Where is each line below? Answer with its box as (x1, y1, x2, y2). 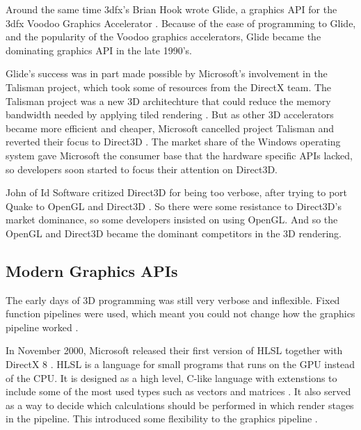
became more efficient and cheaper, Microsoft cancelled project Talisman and (6, 120, 334, 135)
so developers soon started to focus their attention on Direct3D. (6, 161, 278, 176)
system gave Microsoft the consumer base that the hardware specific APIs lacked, (6, 148, 353, 162)
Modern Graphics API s (6, 260, 178, 281)
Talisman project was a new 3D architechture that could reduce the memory (6, 93, 331, 108)
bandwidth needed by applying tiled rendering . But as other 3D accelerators (6, 107, 334, 122)
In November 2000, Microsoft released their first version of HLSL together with (6, 343, 343, 358)
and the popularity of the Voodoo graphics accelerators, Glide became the (6, 29, 321, 44)
